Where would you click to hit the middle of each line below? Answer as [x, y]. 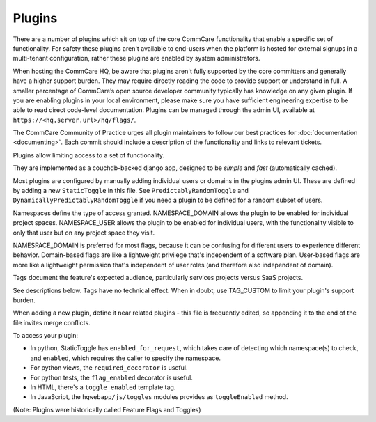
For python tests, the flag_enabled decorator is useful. [111, 377]
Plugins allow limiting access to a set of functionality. [89, 155]
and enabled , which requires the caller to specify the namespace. [126, 358]
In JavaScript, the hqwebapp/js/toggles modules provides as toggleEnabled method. [159, 397]
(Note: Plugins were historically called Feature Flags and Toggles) [107, 409]
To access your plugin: [46, 336]
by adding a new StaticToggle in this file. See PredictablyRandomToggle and [131, 191]
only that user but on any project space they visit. [84, 233]
